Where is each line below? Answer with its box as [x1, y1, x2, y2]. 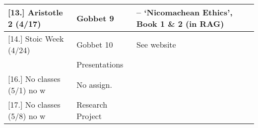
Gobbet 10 [76, 38, 113, 50]
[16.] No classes [8, 73, 61, 84]
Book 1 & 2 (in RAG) [136, 18, 224, 29]
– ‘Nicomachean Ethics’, [136, 6, 233, 18]
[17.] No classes [8, 99, 61, 110]
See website [136, 38, 176, 50]
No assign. [76, 78, 112, 90]
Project [76, 110, 102, 122]
